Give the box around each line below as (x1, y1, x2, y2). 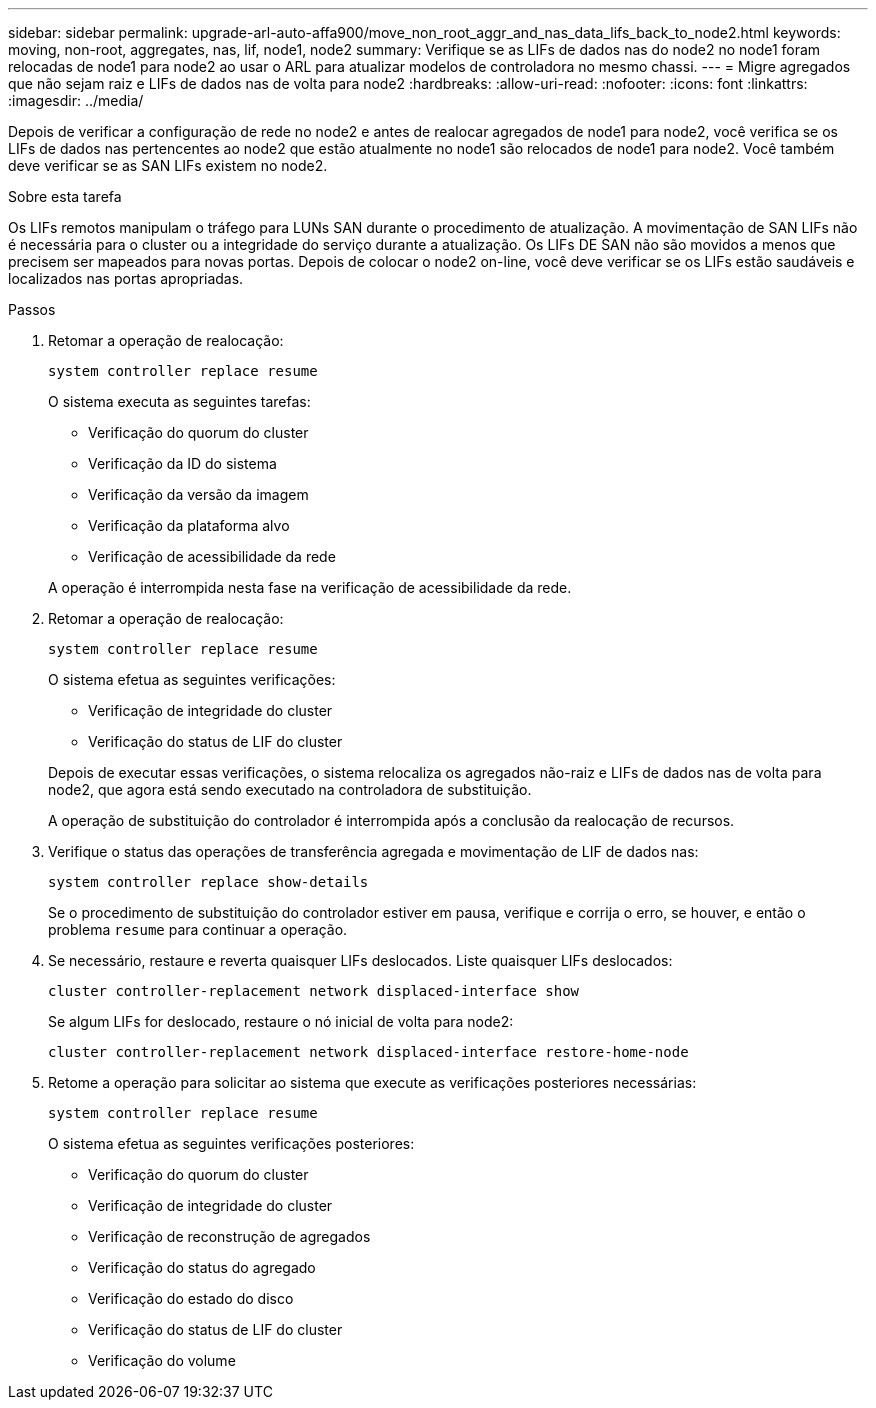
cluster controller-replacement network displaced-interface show (48, 983, 580, 999)
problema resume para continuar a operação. (48, 921, 348, 938)
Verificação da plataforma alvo (88, 517, 290, 534)
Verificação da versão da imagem (88, 486, 309, 503)
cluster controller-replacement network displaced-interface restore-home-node (48, 1044, 689, 1060)
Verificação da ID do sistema (88, 455, 277, 472)
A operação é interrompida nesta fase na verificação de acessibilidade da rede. (48, 579, 572, 596)
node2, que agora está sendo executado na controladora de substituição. (48, 781, 532, 798)
